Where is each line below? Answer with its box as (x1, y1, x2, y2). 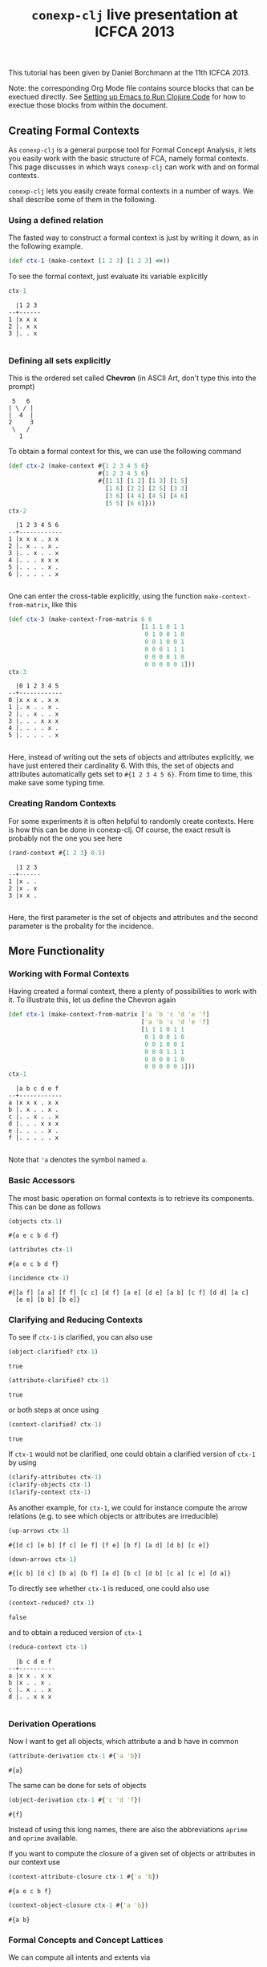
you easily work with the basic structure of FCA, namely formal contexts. (8, 154, 249, 163)
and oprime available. (8, 1833, 78, 1843)
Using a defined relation (8, 214, 104, 225)
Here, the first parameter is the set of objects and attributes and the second (8, 912, 258, 922)
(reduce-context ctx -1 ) (8, 1643, 88, 1652)
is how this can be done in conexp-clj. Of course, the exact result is (8, 825, 231, 834)
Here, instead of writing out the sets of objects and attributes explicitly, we (8, 752, 254, 762)
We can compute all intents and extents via (8, 1953, 151, 1962)
